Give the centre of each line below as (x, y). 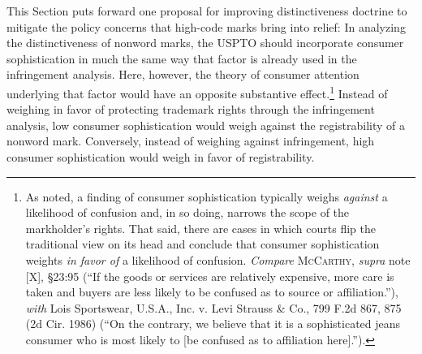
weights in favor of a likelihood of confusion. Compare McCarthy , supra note (218, 259)
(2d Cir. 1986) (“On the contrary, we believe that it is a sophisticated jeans (213, 324)
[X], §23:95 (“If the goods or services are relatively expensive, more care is (210, 276)
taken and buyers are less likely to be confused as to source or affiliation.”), (212, 292)
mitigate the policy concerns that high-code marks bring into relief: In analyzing (206, 26)
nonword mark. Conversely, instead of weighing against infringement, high (191, 141)
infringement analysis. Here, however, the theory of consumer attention (183, 74)
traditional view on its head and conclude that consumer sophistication (202, 244)
